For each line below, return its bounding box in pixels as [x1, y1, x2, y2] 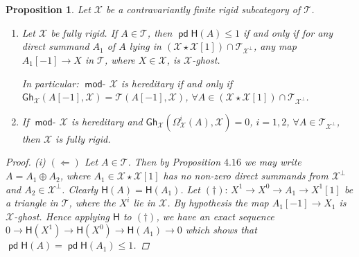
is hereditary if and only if [121, 76, 233, 90]
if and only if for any [243, 25, 333, 39]
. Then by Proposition [128, 154, 221, 169]
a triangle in [6, 195, 58, 210]
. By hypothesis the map [167, 195, 269, 210]
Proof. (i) [6, 154, 46, 169]
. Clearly [62, 181, 98, 196]
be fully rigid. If [51, 25, 118, 39]
